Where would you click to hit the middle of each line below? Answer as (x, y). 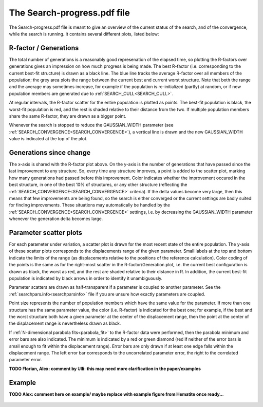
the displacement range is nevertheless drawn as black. (65, 323)
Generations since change (50, 153)
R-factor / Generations (44, 48)
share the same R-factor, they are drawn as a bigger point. (68, 116)
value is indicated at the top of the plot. (48, 139)
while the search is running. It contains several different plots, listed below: (84, 34)
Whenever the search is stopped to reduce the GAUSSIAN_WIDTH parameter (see (91, 125)
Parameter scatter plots (46, 232)
